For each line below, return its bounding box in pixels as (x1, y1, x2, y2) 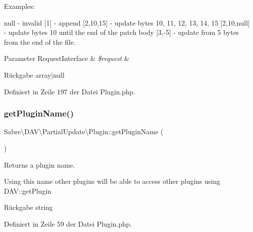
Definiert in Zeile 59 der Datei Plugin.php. (4, 218, 132, 229)
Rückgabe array (4, 69, 51, 80)
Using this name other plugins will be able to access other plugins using (4, 176, 221, 186)
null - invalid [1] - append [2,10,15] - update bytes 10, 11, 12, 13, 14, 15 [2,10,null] (4, 17, 250, 28)
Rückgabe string (4, 202, 53, 212)
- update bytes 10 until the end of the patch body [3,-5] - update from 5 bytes (4, 27, 239, 37)
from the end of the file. (4, 36, 76, 47)
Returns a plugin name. (4, 159, 75, 170)
